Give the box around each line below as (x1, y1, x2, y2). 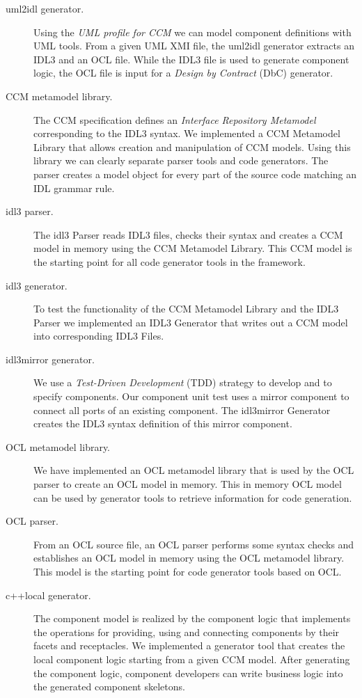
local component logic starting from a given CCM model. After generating (33, 651, 350, 666)
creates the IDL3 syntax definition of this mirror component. (33, 416, 292, 431)
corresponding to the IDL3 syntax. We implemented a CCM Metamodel (33, 126, 340, 141)
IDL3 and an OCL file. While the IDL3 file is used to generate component (33, 51, 349, 66)
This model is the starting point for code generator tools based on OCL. (33, 564, 342, 578)
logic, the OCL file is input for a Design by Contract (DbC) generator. (33, 65, 333, 80)
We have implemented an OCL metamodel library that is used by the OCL (33, 463, 354, 477)
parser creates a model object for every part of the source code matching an (33, 166, 357, 181)
